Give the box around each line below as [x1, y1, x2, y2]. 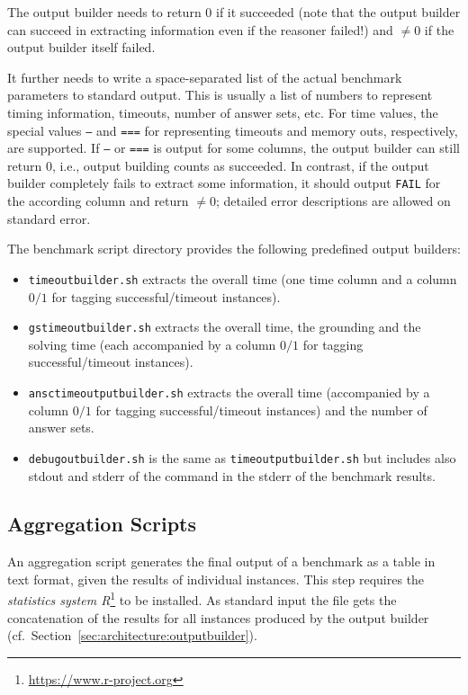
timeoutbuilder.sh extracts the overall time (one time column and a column [28, 269, 457, 288]
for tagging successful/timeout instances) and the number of [95, 400, 427, 419]
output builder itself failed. [7, 38, 156, 57]
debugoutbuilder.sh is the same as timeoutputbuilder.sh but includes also [28, 448, 456, 467]
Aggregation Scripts [7, 510, 196, 538]
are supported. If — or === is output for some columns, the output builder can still [7, 138, 460, 157]
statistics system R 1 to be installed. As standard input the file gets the [7, 588, 397, 610]
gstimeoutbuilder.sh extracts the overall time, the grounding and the [28, 317, 421, 336]
